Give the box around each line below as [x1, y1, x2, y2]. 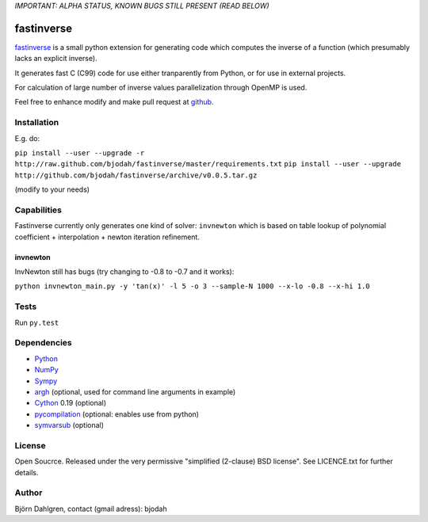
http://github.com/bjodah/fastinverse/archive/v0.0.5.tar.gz [14, 170, 258, 180]
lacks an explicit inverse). [14, 54, 98, 63]
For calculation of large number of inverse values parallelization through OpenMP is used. [14, 83, 308, 93]
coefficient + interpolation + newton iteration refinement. [14, 232, 200, 242]
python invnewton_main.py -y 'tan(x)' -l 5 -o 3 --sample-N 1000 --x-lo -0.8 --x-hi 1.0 [14, 282, 370, 291]
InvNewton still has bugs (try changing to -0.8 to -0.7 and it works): [14, 267, 235, 276]
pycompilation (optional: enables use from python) [34, 409, 200, 419]
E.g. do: [14, 133, 40, 143]
